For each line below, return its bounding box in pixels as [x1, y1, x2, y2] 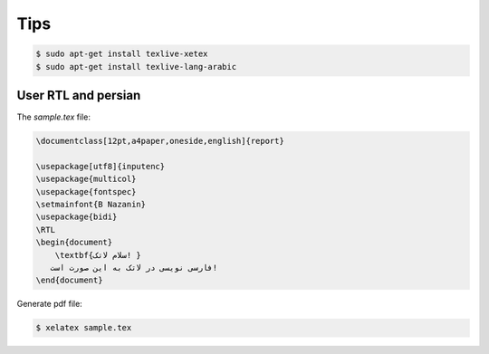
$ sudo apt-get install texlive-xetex [35, 49, 208, 59]
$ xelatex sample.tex [35, 322, 132, 333]
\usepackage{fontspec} [35, 187, 137, 196]
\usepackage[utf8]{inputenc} [35, 161, 166, 171]
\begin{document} [35, 237, 113, 248]
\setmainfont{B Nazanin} [35, 199, 147, 209]
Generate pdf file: [16, 299, 83, 310]
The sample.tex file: [16, 111, 91, 122]
